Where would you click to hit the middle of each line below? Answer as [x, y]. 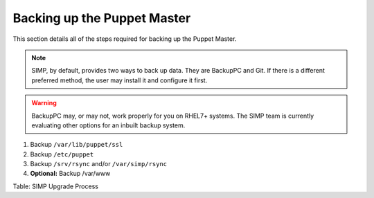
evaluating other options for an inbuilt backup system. [108, 125]
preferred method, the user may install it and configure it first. [119, 80]
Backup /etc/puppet [62, 154]
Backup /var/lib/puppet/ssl [77, 145]
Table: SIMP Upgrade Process [55, 186]
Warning [44, 103]
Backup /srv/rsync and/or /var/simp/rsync [99, 164]
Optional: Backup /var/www [70, 174]
